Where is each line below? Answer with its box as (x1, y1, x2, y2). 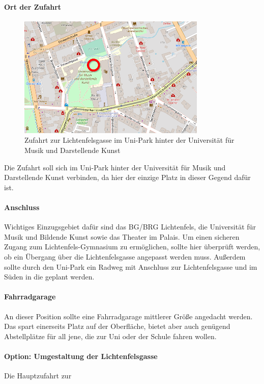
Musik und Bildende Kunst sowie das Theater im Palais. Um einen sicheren (4, 231, 240, 242)
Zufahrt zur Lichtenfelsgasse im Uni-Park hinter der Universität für (24, 135, 234, 145)
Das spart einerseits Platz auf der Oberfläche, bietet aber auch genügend (4, 321, 230, 331)
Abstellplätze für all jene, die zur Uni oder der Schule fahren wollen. (4, 330, 217, 341)
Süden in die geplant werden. (4, 271, 95, 282)
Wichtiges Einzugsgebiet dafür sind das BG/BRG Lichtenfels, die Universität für (4, 221, 256, 232)
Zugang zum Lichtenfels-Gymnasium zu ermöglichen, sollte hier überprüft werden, (4, 241, 260, 252)
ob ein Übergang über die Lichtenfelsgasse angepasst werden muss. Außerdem (4, 251, 246, 262)
